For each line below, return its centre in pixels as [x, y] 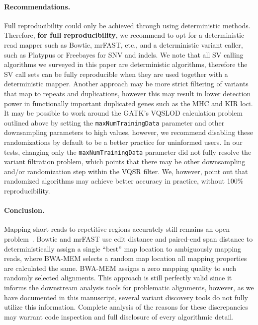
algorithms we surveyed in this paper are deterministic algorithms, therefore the [126, 64]
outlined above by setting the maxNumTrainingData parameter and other [114, 122]
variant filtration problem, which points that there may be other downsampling [125, 162]
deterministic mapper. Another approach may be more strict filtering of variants [126, 84]
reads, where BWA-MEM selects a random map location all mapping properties [126, 258]
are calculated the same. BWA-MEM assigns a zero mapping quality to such [120, 268]
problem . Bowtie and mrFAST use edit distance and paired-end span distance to [129, 239]
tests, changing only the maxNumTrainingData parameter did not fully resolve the [128, 152]
